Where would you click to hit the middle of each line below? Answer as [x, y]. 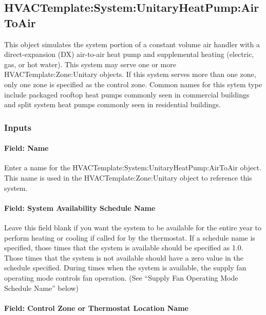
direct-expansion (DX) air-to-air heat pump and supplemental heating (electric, [129, 54]
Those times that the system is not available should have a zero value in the [124, 257]
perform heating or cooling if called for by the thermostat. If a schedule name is [130, 237]
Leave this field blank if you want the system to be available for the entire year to [133, 227]
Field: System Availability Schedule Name [80, 208]
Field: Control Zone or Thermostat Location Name [96, 308]
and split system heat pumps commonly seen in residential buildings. [112, 104]
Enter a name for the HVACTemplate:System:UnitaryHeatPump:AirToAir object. [133, 168]
